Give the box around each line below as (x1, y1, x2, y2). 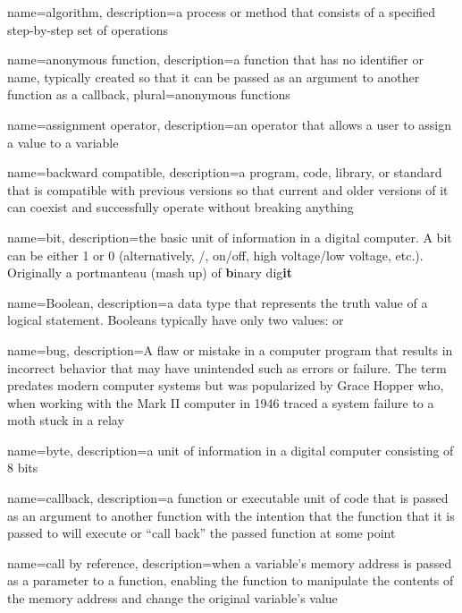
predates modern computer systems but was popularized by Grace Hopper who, (7, 376, 444, 395)
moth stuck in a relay (7, 411, 124, 430)
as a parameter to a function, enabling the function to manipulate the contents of (7, 571, 454, 590)
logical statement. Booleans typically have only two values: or (7, 311, 344, 329)
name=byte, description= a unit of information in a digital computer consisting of (7, 440, 454, 459)
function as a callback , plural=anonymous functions (7, 85, 290, 104)
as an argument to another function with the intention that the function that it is (7, 506, 455, 524)
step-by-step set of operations (7, 20, 168, 38)
